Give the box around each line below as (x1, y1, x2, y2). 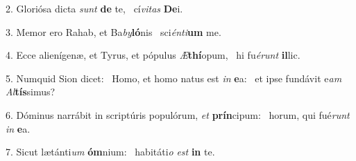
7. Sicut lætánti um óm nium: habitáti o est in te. (6, 144, 215, 159)
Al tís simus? (6, 84, 56, 99)
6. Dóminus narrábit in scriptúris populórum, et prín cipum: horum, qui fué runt (6, 107, 350, 122)
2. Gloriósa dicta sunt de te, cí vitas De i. (6, 1, 183, 15)
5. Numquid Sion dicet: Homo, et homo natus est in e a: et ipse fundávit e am (6, 70, 342, 85)
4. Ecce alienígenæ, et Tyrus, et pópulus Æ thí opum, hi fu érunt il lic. (6, 48, 300, 62)
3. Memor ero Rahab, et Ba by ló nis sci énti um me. (6, 24, 221, 39)
